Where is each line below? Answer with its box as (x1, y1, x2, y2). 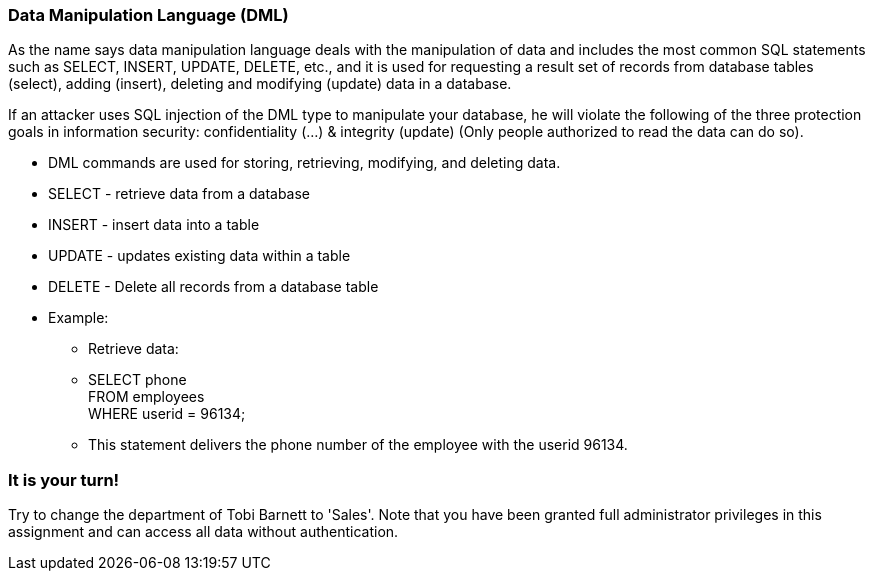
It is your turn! (8, 469, 120, 490)
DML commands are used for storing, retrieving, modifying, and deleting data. (48, 154, 561, 172)
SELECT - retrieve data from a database (48, 185, 311, 203)
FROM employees (88, 388, 205, 406)
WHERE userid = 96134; (88, 405, 246, 423)
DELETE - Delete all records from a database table (48, 278, 379, 296)
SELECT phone (88, 371, 187, 389)
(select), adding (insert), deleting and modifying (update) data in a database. (8, 75, 512, 93)
